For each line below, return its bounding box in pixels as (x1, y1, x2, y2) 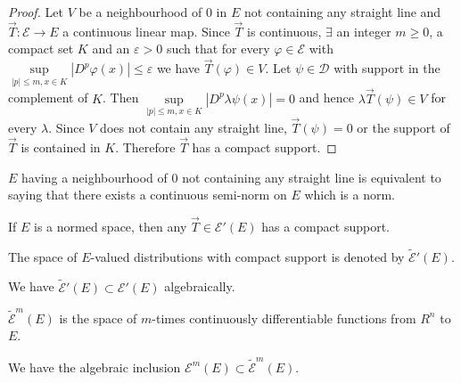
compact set (8, 39, 74, 58)
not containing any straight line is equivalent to (182, 167, 441, 186)
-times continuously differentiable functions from (152, 308, 416, 327)
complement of (8, 88, 88, 107)
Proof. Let (8, 3, 63, 20)
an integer (336, 21, 391, 40)
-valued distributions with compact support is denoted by (90, 247, 405, 265)
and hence (299, 88, 355, 107)
